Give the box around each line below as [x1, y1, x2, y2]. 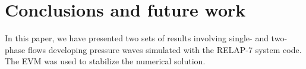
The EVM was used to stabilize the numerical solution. [5, 55, 206, 67]
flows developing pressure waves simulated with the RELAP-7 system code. [27, 43, 302, 55]
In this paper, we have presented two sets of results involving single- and [5, 32, 269, 44]
